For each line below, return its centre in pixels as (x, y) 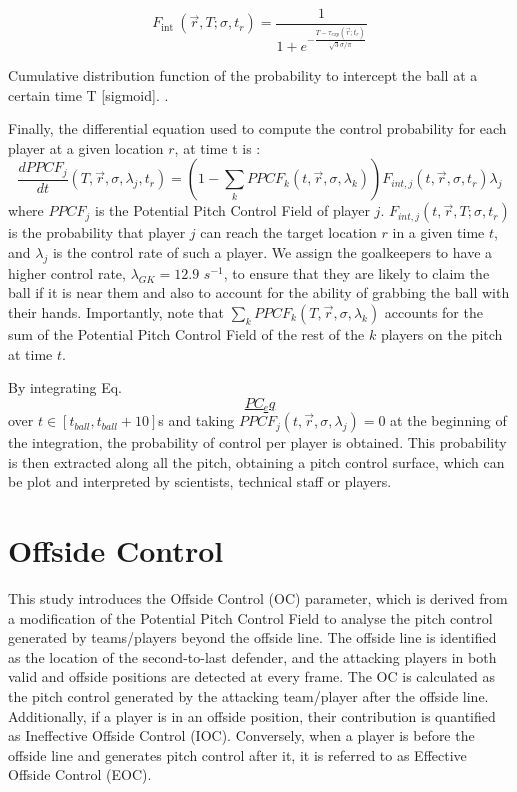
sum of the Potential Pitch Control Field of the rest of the (186, 333)
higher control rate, (67, 272)
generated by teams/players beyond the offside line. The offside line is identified (252, 637)
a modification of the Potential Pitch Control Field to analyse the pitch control (250, 617)
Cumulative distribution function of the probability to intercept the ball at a (243, 74)
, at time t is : (217, 147)
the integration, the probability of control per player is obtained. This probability (257, 442)
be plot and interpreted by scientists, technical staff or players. (200, 481)
